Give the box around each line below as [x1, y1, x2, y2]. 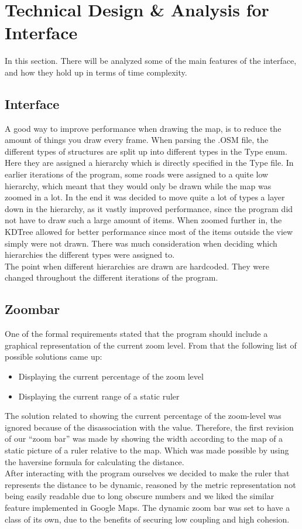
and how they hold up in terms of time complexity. [5, 66, 187, 78]
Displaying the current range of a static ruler [18, 390, 180, 402]
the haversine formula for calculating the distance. [5, 455, 184, 467]
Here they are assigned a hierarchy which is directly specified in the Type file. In [5, 156, 294, 169]
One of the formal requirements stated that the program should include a [5, 327, 268, 340]
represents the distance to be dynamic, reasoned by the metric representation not [5, 478, 296, 490]
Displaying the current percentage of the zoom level [18, 370, 204, 382]
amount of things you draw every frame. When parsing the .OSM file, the [5, 134, 269, 146]
